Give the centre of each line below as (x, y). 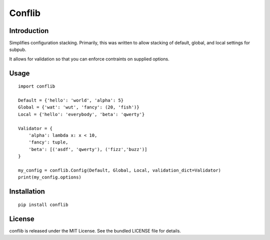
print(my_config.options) (50, 177)
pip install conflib (43, 204)
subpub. (18, 49)
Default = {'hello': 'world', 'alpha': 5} (71, 100)
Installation (27, 192)
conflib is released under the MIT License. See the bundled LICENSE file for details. (95, 230)
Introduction (29, 31)
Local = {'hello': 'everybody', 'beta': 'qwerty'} (81, 114)
